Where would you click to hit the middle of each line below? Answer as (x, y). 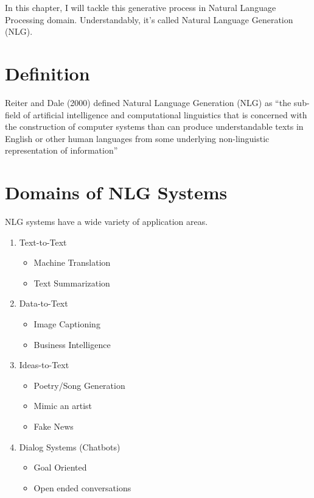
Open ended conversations (82, 487)
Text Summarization (72, 283)
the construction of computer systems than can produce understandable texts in (154, 126)
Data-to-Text (44, 303)
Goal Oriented (60, 467)
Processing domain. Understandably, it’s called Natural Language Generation (149, 19)
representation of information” (61, 150)
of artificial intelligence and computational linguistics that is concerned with (165, 114)
